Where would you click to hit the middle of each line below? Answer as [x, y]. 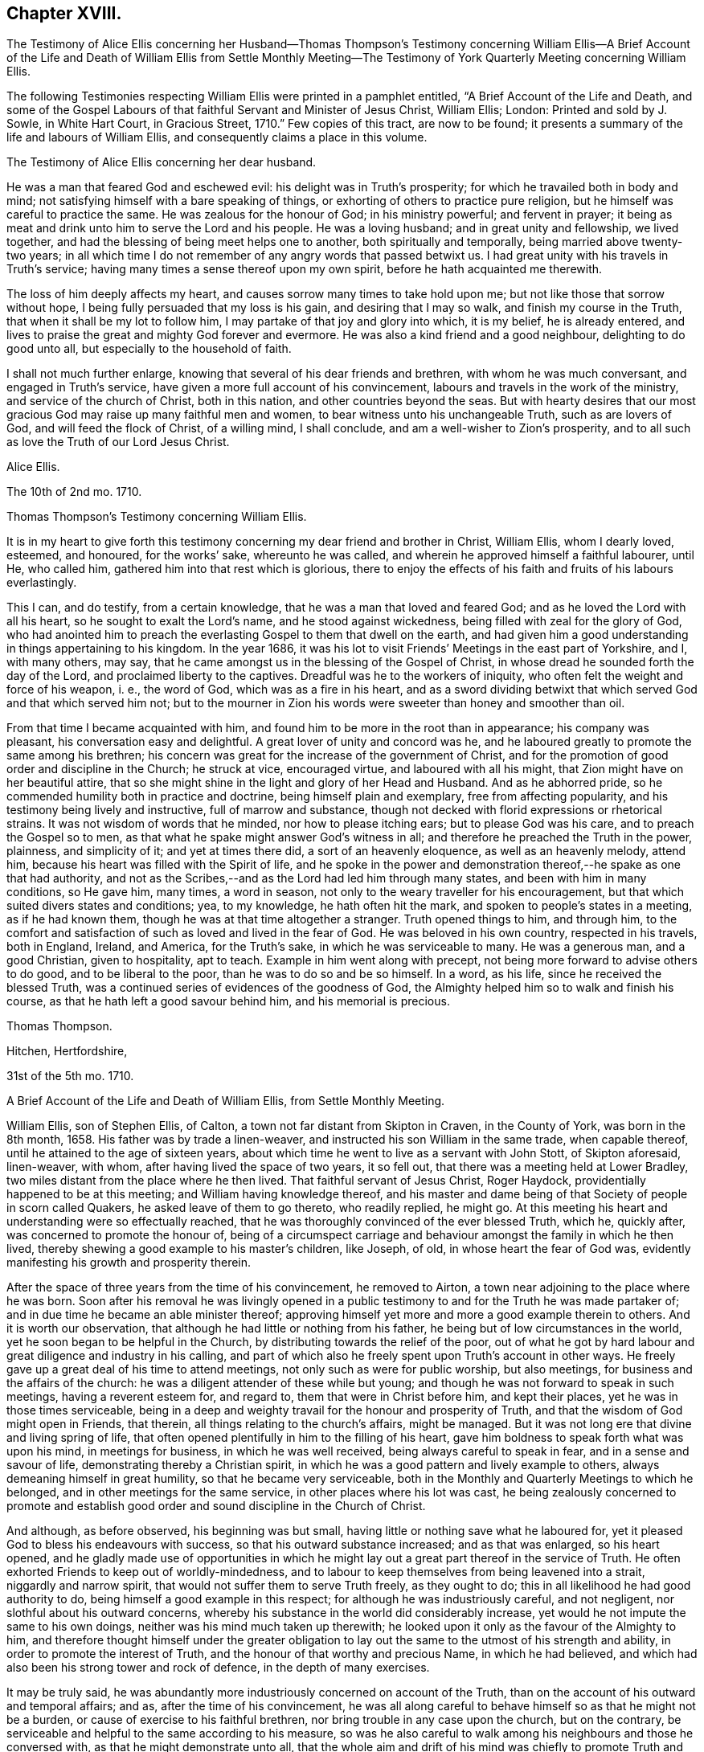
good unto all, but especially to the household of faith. [149, 349]
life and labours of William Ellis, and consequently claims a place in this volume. [217, 137]
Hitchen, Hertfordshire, [67, 1051]
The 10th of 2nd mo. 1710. [74, 492]
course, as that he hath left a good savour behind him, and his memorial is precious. [228, 1001]
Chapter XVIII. [64, 13]
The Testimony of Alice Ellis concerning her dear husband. [162, 162]
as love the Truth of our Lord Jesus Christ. [118, 442]
